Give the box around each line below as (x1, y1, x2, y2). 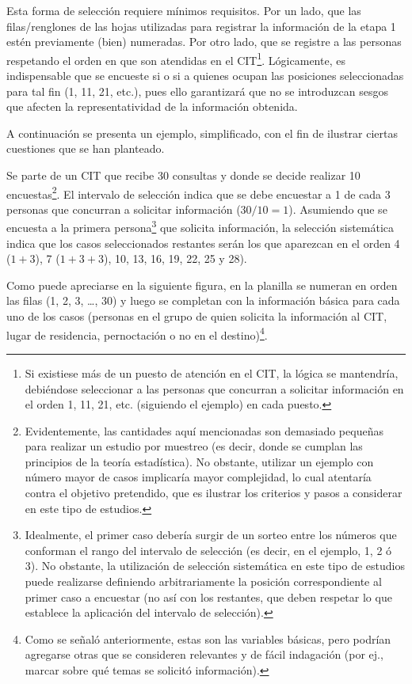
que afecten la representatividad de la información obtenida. (6, 98, 298, 115)
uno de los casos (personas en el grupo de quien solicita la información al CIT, (6, 308, 387, 325)
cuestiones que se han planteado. (6, 140, 165, 157)
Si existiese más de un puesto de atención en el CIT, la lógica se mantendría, (25, 364, 399, 381)
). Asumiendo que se (288, 200, 387, 217)
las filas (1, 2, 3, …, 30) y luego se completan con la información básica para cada (6, 292, 400, 309)
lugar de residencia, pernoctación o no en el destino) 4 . (6, 324, 268, 343)
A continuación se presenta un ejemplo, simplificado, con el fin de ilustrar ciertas (6, 124, 399, 141)
